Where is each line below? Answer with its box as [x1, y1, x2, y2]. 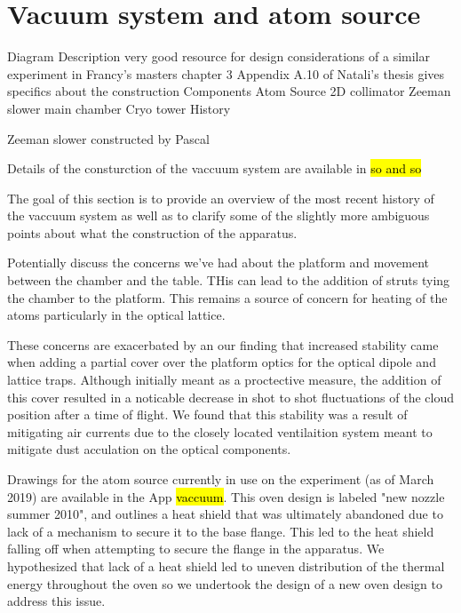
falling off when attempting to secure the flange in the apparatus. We [7, 539, 385, 558]
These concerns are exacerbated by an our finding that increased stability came [7, 335, 439, 354]
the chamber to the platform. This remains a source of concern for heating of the [7, 288, 448, 306]
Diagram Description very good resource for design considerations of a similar [7, 47, 430, 66]
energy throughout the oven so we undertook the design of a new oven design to [7, 574, 442, 593]
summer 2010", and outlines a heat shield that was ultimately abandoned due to [7, 505, 443, 523]
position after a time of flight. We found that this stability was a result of [7, 405, 408, 424]
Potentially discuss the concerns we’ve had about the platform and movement [7, 253, 430, 272]
